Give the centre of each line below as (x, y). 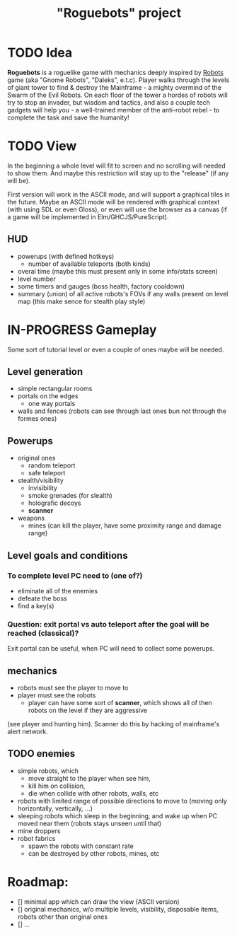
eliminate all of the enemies (57, 591)
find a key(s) (36, 605)
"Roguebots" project (119, 13)
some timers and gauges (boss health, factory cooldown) (101, 286)
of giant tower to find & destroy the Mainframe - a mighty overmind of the (114, 87)
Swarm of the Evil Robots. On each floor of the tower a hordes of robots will (117, 95)
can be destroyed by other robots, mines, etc (94, 853)
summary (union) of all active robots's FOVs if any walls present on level (123, 294)
